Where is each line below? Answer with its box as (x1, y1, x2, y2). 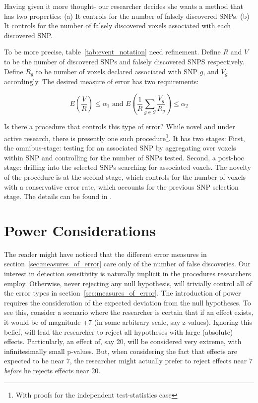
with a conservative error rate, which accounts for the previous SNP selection (4, 181, 239, 192)
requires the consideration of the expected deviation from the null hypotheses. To (4, 297, 251, 307)
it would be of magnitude (4, 317, 81, 327)
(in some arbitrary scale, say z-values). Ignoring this (94, 317, 252, 327)
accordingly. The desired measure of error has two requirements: (4, 76, 199, 87)
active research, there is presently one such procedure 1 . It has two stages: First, (4, 131, 245, 143)
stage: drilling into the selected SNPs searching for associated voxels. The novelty (4, 162, 251, 172)
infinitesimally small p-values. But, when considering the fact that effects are (4, 346, 238, 356)
